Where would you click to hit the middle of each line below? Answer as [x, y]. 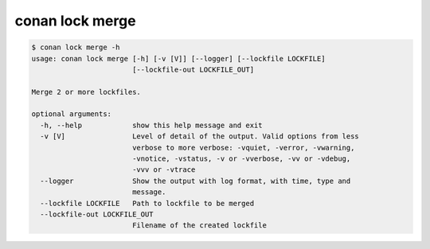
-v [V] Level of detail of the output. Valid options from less [200, 136]
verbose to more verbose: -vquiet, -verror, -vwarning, [243, 148]
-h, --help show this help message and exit [151, 125]
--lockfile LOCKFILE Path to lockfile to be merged [147, 203]
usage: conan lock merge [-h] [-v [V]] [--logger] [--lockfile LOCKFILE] [178, 58]
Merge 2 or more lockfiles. [86, 92]
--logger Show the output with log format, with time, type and [195, 181]
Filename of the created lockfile [199, 226]
